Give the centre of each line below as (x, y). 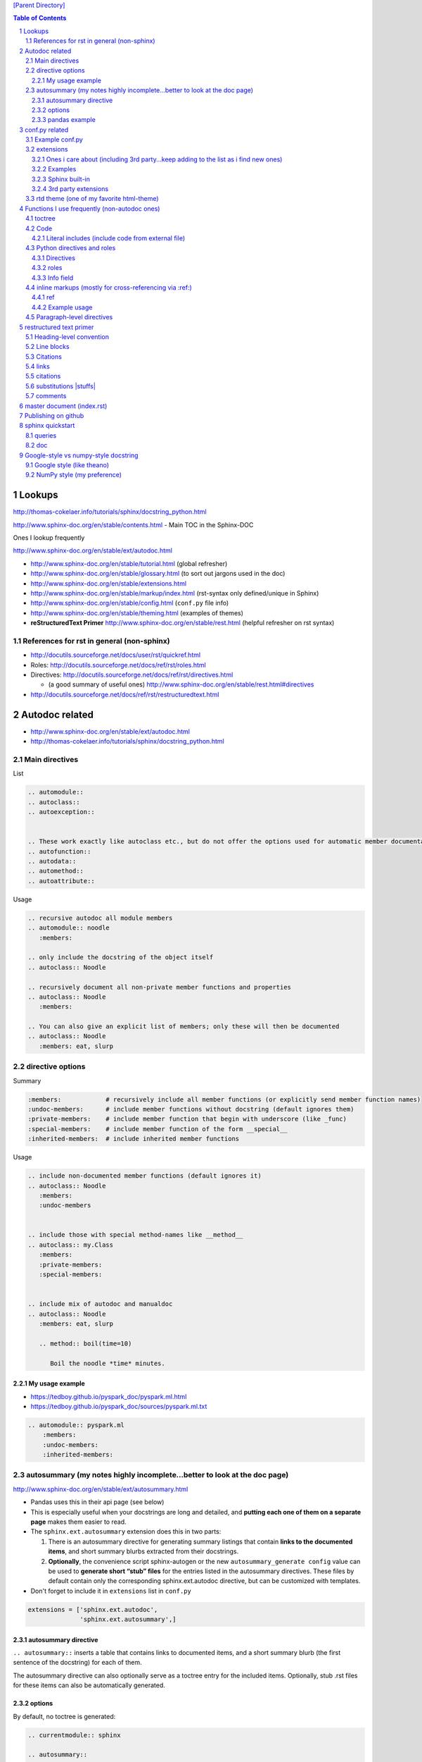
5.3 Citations (44, 357)
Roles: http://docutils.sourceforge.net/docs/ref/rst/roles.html (119, 665)
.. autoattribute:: (61, 881)
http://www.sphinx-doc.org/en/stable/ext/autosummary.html (101, 1489)
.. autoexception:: (61, 812)
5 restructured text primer (57, 327)
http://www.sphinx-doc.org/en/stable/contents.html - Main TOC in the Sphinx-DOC (133, 524)
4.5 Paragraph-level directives (69, 317)
